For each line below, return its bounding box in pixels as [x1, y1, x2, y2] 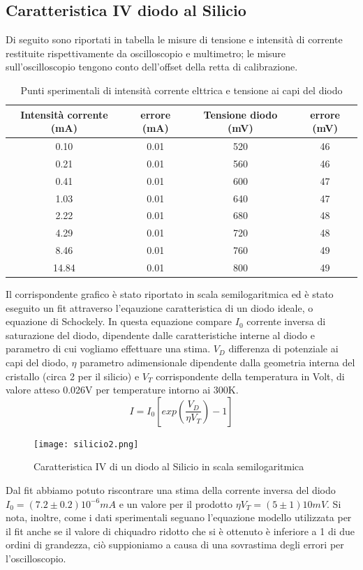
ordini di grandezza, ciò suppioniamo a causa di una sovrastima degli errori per [6, 537, 344, 552]
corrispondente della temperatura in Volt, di [156, 368, 345, 383]
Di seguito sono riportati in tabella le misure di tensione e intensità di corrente [6, 32, 343, 47]
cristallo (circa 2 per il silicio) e [6, 368, 140, 383]
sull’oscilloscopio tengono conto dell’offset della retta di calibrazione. [6, 59, 298, 74]
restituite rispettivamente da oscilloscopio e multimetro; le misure [6, 45, 286, 60]
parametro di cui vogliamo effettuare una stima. [6, 341, 211, 356]
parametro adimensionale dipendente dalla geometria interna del [80, 354, 355, 369]
